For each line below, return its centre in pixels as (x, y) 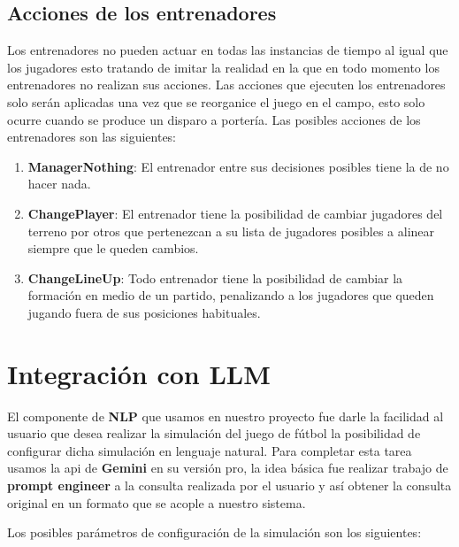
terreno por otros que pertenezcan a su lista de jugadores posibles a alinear (231, 231)
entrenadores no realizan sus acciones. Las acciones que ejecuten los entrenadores (226, 85)
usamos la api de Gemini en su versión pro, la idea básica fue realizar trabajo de (228, 468)
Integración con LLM (139, 373)
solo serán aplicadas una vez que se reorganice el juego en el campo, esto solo (216, 101)
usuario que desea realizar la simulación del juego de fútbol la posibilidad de (214, 433)
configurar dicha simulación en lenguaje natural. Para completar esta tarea (210, 450)
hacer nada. (59, 184)
